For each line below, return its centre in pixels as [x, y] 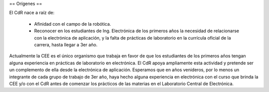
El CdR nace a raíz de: [32, 13]
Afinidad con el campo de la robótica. [73, 24]
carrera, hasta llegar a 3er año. [66, 45]
